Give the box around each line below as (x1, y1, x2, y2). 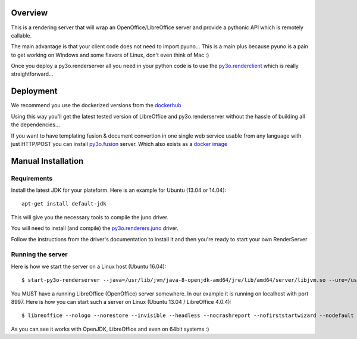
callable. (11, 32, 32, 39)
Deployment (11, 86, 58, 97)
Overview (11, 8, 48, 18)
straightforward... (11, 70, 54, 77)
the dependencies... (11, 121, 60, 128)
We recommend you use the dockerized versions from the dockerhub (11, 102, 181, 109)
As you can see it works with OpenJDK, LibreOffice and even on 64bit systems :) (11, 325, 209, 332)
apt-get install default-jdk (21, 200, 107, 207)
